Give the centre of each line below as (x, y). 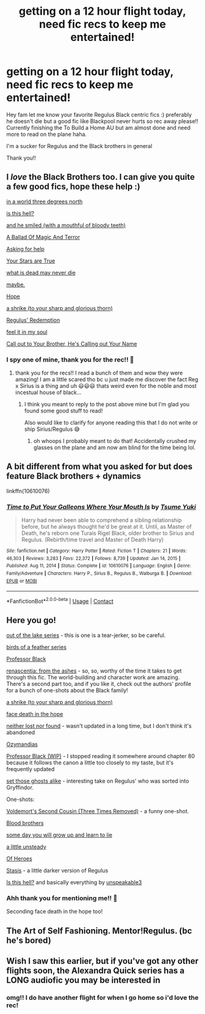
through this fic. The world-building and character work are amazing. (93, 677)
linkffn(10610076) (28, 491)
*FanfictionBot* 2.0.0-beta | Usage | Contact (60, 601)
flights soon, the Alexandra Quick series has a (95, 970)
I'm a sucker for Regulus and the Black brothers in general (79, 146)
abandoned (21, 732)
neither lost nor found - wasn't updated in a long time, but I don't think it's (99, 726)
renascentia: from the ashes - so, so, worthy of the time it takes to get (94, 671)
